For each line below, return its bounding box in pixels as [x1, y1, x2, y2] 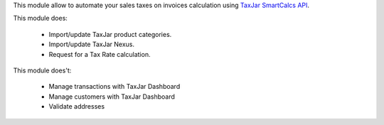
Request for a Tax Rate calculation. [48, 50, 151, 58]
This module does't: [13, 66, 72, 75]
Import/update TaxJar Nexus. [48, 40, 135, 49]
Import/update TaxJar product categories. [48, 30, 172, 38]
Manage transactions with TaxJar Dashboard [48, 82, 181, 91]
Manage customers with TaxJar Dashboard [48, 92, 176, 101]
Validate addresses [48, 102, 105, 111]
